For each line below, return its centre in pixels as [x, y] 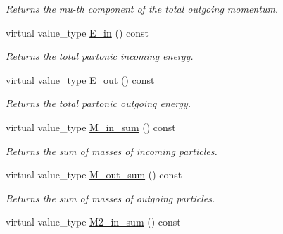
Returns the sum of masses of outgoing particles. [111, 198]
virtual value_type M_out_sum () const [94, 174]
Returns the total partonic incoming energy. [100, 56]
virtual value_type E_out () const [80, 79]
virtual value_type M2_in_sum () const [93, 222]
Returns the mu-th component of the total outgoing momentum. [142, 8]
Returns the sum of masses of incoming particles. [112, 150]
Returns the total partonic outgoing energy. [99, 103]
